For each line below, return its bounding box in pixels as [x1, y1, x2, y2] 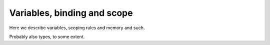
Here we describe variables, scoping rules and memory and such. [9, 25, 145, 31]
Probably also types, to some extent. [9, 34, 85, 40]
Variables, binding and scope [9, 7, 133, 18]
